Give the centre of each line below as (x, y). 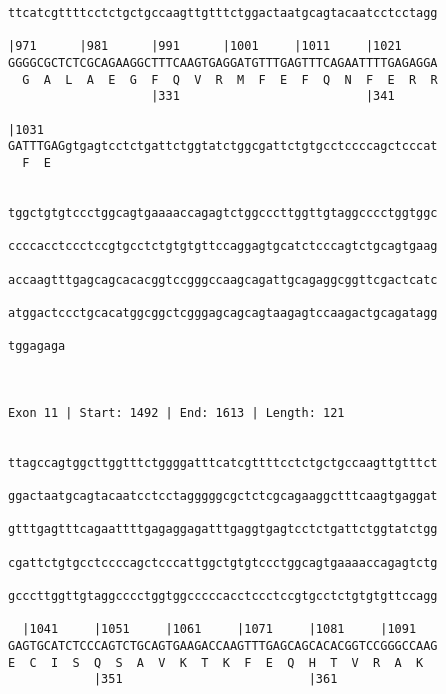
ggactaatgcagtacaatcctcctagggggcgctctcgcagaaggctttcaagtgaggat (223, 496)
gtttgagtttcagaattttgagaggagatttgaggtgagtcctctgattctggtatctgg (223, 529)
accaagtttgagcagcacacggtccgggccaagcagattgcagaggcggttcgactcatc (223, 279)
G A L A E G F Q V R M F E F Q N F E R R (230, 79)
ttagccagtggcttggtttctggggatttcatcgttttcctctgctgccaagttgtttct (223, 462)
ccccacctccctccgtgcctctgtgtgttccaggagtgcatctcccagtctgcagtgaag (223, 246)
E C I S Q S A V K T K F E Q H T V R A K (216, 662)
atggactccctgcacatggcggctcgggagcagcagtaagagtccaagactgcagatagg (223, 312)
